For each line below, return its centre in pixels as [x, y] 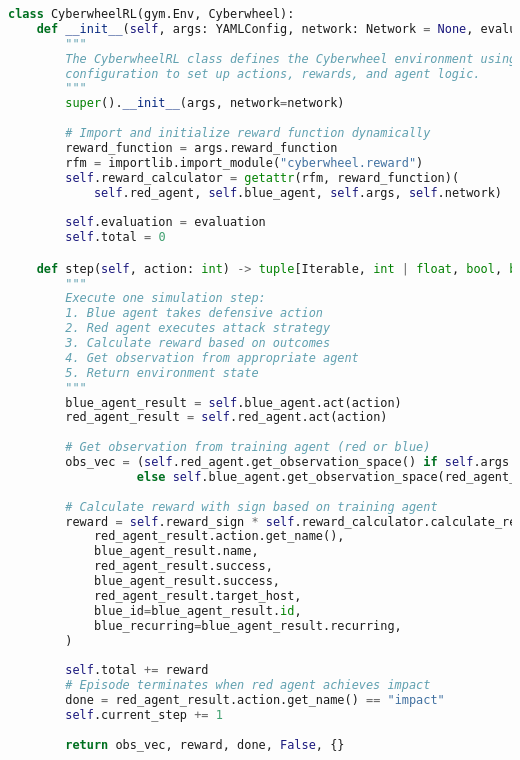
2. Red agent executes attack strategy [198, 328]
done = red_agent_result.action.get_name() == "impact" [255, 700]
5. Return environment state [162, 372]
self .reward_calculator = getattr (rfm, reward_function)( [262, 177]
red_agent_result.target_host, [197, 595]
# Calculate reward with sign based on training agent [251, 506]
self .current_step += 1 [144, 714]
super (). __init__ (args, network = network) [205, 103]
